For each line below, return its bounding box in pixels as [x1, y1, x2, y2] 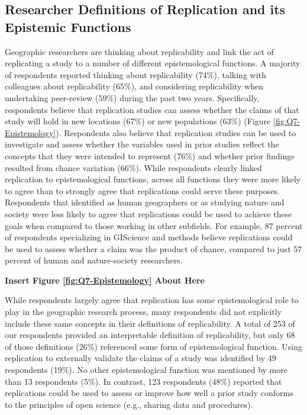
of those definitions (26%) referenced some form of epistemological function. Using [5, 340, 302, 352]
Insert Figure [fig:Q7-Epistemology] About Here [5, 274, 205, 286]
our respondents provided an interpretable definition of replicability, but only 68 [5, 329, 295, 341]
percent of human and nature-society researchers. [5, 254, 183, 266]
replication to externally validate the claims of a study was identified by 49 [5, 352, 276, 364]
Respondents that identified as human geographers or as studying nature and [5, 196, 285, 208]
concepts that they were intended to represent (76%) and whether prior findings [5, 149, 295, 162]
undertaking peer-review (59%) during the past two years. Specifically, [5, 91, 260, 104]
